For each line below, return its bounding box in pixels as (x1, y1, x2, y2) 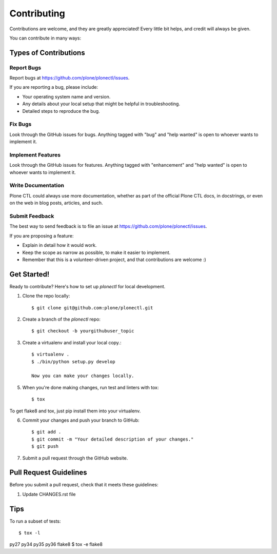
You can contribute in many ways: (9, 35, 82, 41)
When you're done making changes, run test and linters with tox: (22, 384, 159, 390)
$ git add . (31, 429, 62, 435)
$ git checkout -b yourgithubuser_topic (31, 328, 134, 334)
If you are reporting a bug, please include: (9, 84, 98, 90)
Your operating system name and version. (22, 93, 111, 100)
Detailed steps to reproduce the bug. (22, 108, 100, 114)
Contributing (9, 8, 65, 19)
